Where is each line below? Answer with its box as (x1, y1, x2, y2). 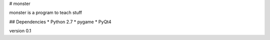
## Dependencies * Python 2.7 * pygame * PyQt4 (9, 19, 112, 25)
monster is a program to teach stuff (9, 10, 82, 16)
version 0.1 (9, 28, 31, 34)
